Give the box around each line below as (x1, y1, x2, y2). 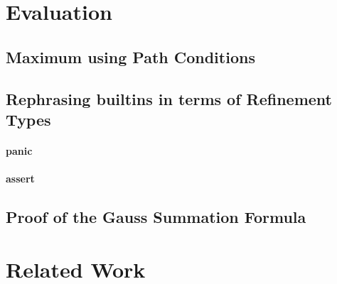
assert (6, 171, 35, 186)
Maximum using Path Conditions (6, 45, 255, 67)
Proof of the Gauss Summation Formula (6, 206, 306, 228)
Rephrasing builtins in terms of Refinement (6, 87, 332, 109)
